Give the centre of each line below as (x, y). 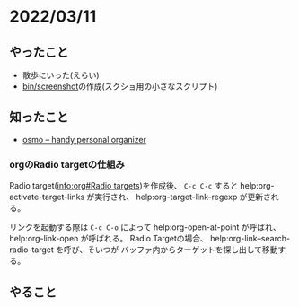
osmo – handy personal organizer (84, 139)
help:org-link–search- (250, 239)
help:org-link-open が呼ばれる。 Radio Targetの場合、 (109, 239)
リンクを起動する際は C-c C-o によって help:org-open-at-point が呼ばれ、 (145, 227)
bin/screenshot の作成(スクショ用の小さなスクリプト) (120, 86)
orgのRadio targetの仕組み (67, 164)
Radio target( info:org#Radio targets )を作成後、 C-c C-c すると (124, 186)
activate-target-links (47, 197)
